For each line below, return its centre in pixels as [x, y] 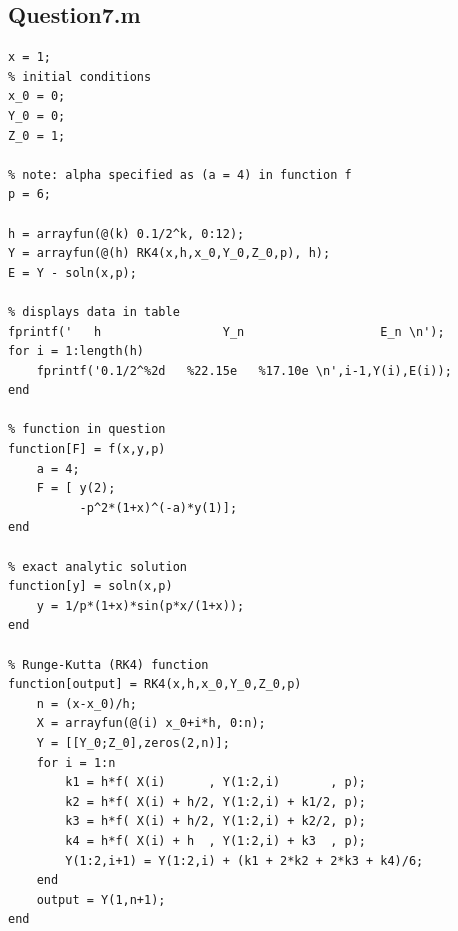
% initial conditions [80, 76]
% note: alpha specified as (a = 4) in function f [180, 174]
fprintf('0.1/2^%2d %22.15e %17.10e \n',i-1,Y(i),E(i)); [244, 370]
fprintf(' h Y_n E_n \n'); [226, 331]
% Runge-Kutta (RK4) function [108, 664]
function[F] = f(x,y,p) [87, 449]
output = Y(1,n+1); [101, 899]
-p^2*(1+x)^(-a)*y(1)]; [158, 507]
